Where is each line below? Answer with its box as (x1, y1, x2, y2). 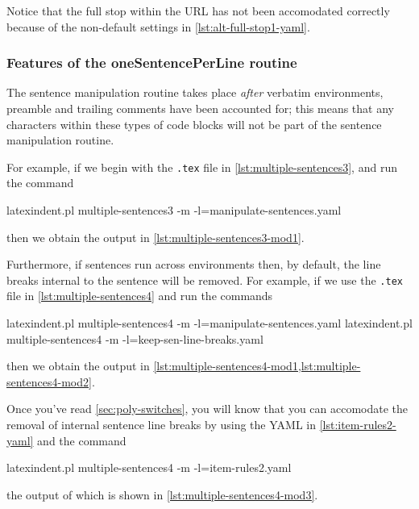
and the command (37, 432, 127, 449)
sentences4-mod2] (6, 373, 92, 390)
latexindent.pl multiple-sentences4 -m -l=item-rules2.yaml (6, 459, 292, 476)
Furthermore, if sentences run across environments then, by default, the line (6, 256, 381, 273)
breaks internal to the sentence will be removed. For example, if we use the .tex (6, 271, 403, 288)
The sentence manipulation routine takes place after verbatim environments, (6, 84, 384, 101)
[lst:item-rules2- (319, 416, 396, 433)
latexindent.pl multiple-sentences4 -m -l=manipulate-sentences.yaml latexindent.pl (6, 315, 413, 332)
